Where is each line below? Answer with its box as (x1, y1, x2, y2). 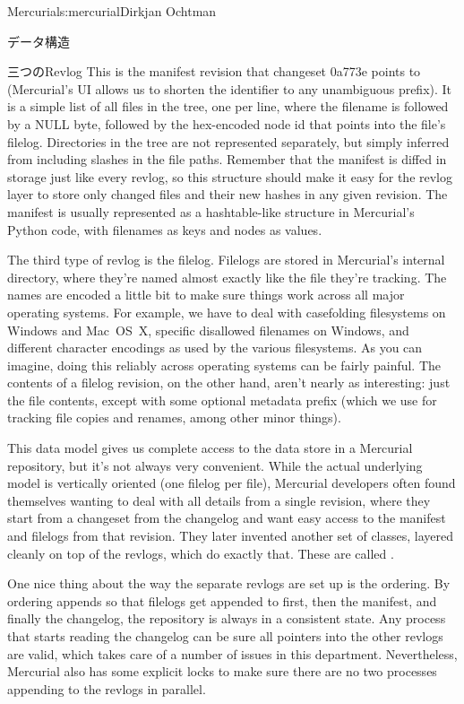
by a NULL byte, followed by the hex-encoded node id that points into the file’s (7, 114, 446, 133)
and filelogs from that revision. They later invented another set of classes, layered (7, 526, 454, 545)
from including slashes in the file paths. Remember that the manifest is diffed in (7, 150, 447, 169)
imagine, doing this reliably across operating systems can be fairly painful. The (7, 355, 442, 374)
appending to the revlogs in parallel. (7, 679, 206, 698)
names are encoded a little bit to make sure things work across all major (7, 285, 405, 304)
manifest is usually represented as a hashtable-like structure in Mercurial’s (7, 202, 415, 221)
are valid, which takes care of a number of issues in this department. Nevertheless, (7, 644, 458, 663)
